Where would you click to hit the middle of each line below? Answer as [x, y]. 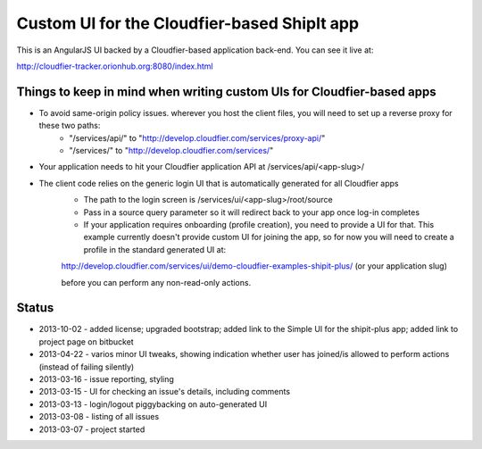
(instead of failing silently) [87, 367]
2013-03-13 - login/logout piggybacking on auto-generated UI [153, 404]
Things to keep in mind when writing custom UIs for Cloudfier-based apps [226, 91]
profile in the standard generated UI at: [155, 249]
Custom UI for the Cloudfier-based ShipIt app [188, 23]
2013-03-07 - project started [92, 429]
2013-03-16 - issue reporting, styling [106, 379]
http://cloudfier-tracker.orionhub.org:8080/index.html [115, 66]
